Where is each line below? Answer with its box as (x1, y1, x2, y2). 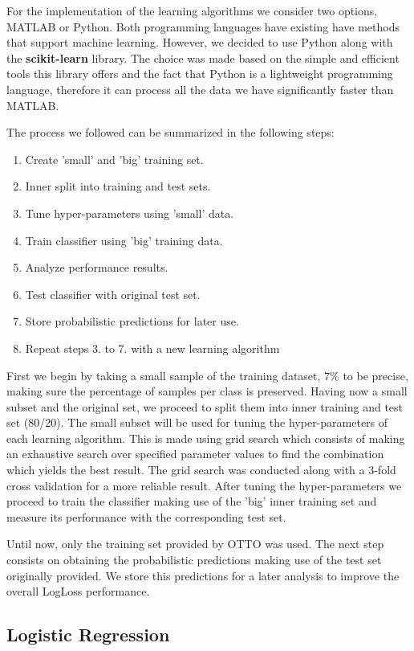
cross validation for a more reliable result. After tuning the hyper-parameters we (6, 477, 402, 493)
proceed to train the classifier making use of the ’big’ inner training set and (6, 493, 377, 510)
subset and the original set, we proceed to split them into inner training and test (6, 398, 404, 415)
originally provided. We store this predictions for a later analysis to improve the (6, 567, 400, 583)
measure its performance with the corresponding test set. (6, 508, 286, 525)
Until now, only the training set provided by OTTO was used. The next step (6, 535, 384, 552)
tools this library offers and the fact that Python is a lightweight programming (6, 65, 393, 82)
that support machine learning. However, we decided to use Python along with (6, 34, 393, 51)
